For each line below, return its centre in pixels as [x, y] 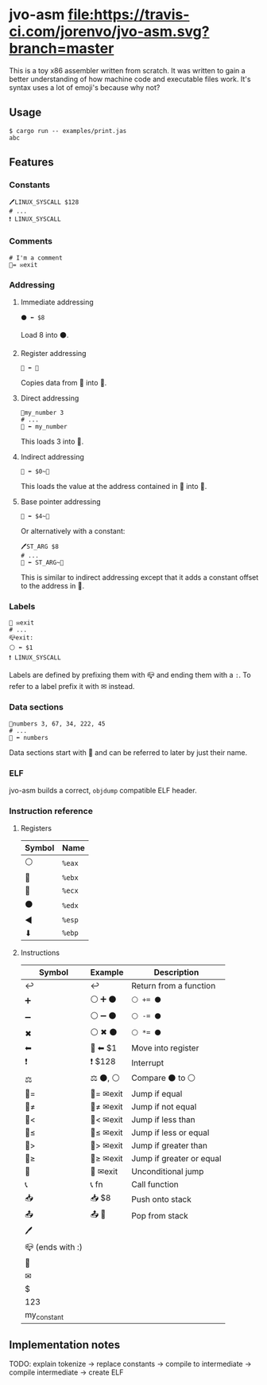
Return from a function [174, 986]
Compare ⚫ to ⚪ [164, 1078]
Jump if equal [157, 1094]
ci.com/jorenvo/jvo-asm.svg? [109, 31]
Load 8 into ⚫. [44, 335]
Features [31, 162]
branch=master [62, 49]
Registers [36, 828]
